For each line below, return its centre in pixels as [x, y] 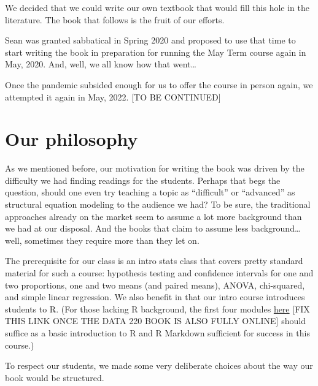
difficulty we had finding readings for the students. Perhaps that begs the [143, 180]
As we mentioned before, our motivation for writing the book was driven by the [155, 168]
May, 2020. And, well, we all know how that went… [101, 64]
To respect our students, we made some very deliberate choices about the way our [159, 365]
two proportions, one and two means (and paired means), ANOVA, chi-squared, [155, 285]
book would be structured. [55, 377]
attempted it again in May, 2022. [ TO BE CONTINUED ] [113, 96]
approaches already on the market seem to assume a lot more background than [153, 216]
